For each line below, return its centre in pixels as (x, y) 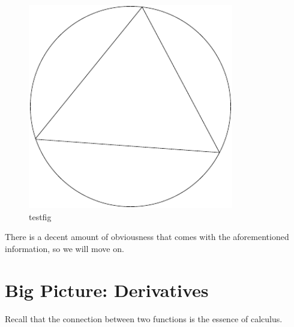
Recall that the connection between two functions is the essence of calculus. (144, 318)
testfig (40, 216)
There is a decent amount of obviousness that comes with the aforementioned (147, 237)
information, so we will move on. (64, 248)
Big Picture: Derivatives (107, 289)
